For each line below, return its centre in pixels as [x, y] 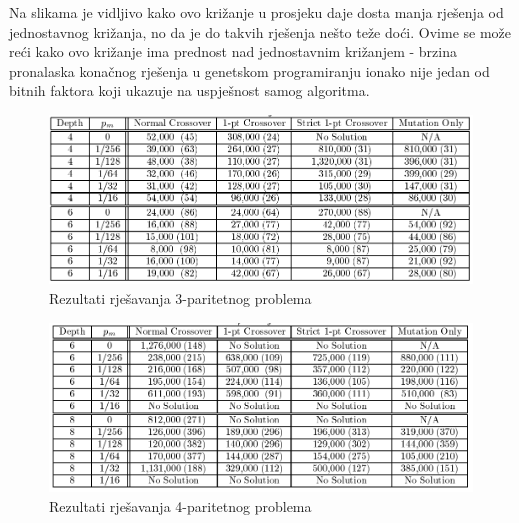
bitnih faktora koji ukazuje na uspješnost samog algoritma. [189, 90]
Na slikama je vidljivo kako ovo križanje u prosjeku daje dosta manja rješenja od [256, 12]
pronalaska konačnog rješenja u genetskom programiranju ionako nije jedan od [249, 70]
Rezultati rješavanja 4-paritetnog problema [180, 505]
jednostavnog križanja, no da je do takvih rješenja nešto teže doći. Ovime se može [260, 31]
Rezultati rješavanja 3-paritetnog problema [180, 297]
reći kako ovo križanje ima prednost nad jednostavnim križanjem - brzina [233, 51]
